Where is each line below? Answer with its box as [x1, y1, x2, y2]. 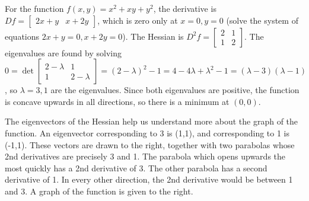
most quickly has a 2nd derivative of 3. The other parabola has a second [5, 161, 267, 174]
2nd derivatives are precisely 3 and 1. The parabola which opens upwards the [5, 150, 286, 162]
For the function [5, 2, 64, 14]
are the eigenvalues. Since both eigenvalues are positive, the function [50, 84, 300, 96]
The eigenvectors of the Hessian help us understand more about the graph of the [5, 115, 298, 127]
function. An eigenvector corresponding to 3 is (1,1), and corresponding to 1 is [5, 126, 290, 139]
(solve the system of [226, 14, 298, 26]
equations [5, 30, 40, 42]
